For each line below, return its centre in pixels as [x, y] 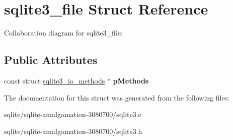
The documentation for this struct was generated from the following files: [117, 97]
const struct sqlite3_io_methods [55, 80]
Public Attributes [51, 60]
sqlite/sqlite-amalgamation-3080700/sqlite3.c [73, 114]
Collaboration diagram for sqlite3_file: [63, 33]
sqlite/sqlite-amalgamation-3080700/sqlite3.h [73, 131]
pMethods [131, 80]
